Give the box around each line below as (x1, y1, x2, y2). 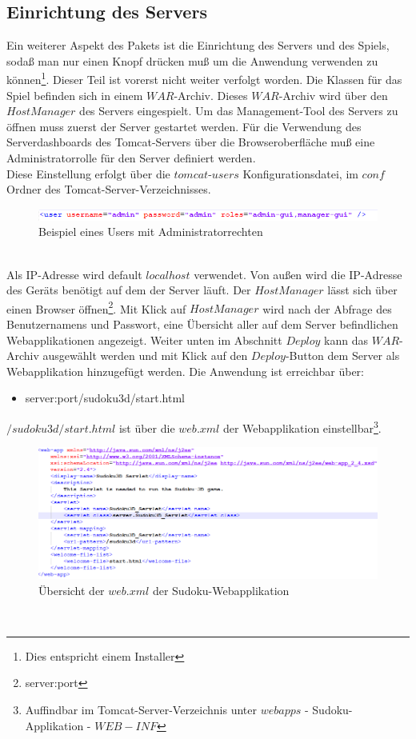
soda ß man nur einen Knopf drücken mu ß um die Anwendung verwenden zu (6, 52, 378, 69)
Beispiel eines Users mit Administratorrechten (38, 223, 263, 240)
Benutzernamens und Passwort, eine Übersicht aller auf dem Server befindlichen (6, 316, 398, 333)
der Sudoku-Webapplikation (152, 581, 290, 598)
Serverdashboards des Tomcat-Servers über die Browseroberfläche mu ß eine (6, 134, 375, 150)
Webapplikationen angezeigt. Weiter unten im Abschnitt (6, 331, 282, 348)
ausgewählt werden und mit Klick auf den (42, 347, 248, 364)
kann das (324, 331, 368, 348)
